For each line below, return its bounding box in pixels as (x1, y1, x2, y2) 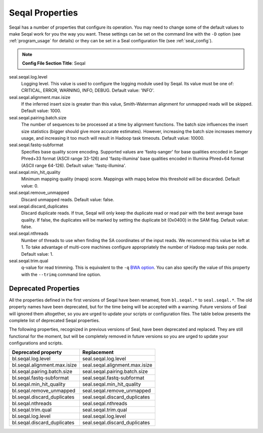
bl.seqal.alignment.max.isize (12, 362, 77, 369)
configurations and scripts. (9, 340, 63, 346)
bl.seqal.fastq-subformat (12, 375, 69, 381)
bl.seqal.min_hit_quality (12, 381, 66, 388)
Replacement (82, 349, 114, 356)
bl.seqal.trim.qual (12, 407, 52, 414)
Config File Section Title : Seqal (22, 60, 86, 66)
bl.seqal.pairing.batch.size (12, 368, 73, 375)
